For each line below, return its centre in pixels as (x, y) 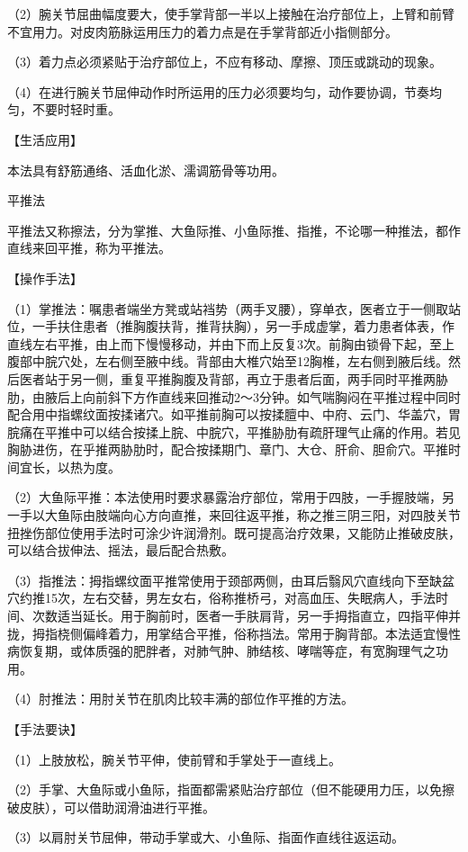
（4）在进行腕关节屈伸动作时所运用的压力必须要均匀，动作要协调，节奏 (218, 91)
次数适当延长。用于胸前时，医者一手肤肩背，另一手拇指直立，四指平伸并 (246, 616)
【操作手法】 (45, 278)
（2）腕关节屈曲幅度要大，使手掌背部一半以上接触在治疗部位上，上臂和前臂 (231, 13)
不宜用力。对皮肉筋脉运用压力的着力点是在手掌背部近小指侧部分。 (202, 31)
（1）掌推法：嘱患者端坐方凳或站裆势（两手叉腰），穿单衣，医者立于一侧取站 (234, 308)
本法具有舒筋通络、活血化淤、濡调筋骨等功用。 (146, 170)
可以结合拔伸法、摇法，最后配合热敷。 (121, 550)
